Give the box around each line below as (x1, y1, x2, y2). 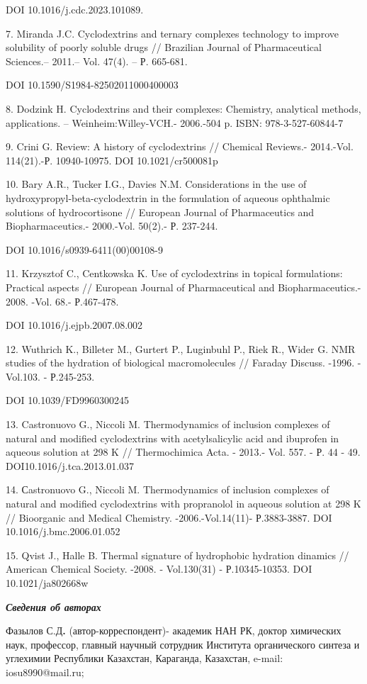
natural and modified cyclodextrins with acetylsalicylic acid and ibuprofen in (6, 430, 339, 445)
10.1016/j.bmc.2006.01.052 (6, 524, 120, 539)
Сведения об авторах (6, 599, 101, 614)
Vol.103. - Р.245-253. (6, 369, 95, 383)
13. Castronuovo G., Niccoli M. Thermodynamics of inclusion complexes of (6, 417, 330, 432)
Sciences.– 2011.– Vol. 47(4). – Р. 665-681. (6, 53, 188, 68)
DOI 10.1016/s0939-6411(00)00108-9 (6, 242, 163, 257)
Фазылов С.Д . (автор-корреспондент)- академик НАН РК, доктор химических (6, 623, 341, 638)
